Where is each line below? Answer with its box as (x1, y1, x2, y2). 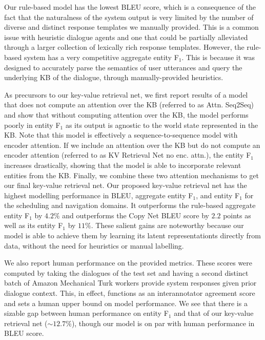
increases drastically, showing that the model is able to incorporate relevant (4, 159, 241, 170)
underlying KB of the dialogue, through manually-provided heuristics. (4, 72, 223, 83)
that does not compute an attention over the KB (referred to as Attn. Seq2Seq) (4, 99, 254, 110)
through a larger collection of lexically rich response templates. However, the (4, 42, 244, 52)
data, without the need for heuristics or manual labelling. (4, 240, 184, 251)
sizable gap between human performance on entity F (4, 308, 169, 318)
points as (223, 210, 251, 220)
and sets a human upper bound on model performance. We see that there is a (4, 297, 248, 308)
